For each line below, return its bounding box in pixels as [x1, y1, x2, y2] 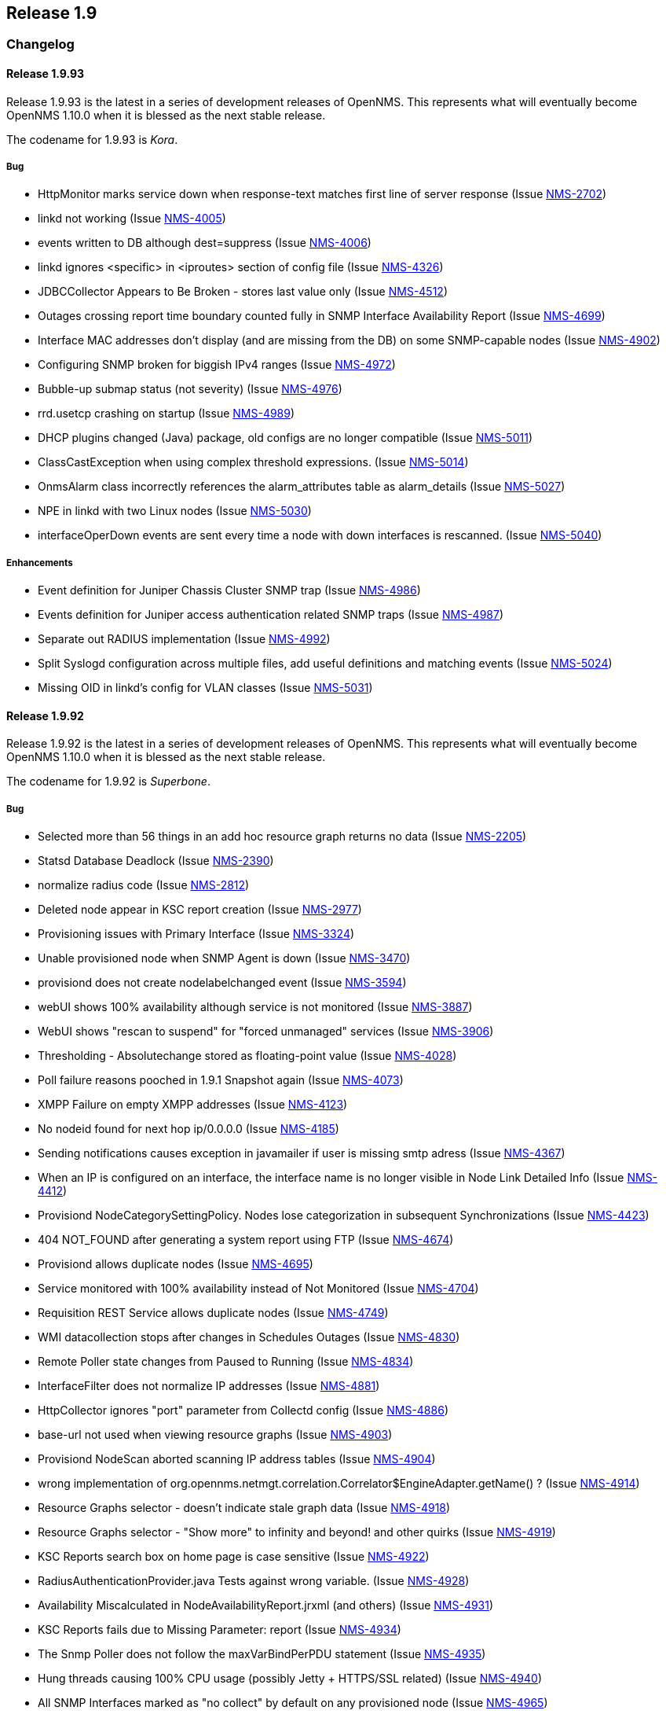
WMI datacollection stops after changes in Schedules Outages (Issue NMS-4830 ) [38, 1330, 460, 1344]
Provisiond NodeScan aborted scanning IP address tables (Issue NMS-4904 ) [38, 1452, 436, 1466]
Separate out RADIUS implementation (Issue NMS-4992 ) [38, 632, 331, 646]
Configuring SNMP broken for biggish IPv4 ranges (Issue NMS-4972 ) [38, 358, 396, 372]
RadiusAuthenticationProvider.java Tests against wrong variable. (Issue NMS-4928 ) [38, 1574, 470, 1588]
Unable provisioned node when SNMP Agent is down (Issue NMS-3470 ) [38, 951, 411, 966]
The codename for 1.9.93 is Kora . [6, 132, 178, 146]
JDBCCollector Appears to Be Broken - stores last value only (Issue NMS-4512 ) [38, 285, 448, 299]
